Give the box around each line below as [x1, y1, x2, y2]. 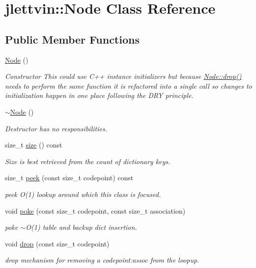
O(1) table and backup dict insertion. [26, 222, 137, 232]
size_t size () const [5, 140, 62, 150]
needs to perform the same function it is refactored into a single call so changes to [5, 80, 252, 91]
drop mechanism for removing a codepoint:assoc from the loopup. [5, 255, 199, 265]
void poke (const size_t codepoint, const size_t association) [5, 205, 186, 216]
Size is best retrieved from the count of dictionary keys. [5, 156, 171, 166]
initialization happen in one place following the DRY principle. [5, 90, 194, 100]
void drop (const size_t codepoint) [5, 238, 110, 248]
